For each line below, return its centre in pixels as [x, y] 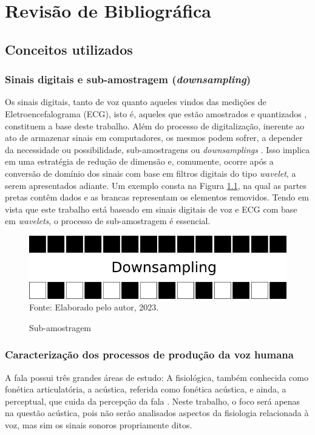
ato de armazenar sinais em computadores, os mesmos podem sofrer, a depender [154, 138]
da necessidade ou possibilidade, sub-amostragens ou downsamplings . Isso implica [157, 149]
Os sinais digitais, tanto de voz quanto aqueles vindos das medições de [136, 102]
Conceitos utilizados [69, 49]
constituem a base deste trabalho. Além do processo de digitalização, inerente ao [155, 125]
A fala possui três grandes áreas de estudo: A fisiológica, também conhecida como [157, 377]
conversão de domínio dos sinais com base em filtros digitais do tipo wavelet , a [151, 173]
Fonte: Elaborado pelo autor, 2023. [94, 307]
